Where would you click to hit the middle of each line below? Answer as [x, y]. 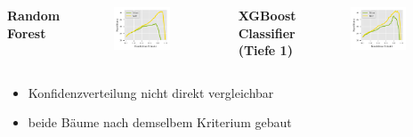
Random [34, 15]
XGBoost [267, 15]
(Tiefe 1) [265, 50]
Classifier [267, 32]
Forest [27, 32]
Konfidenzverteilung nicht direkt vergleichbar [151, 92]
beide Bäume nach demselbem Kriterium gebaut [160, 122]
